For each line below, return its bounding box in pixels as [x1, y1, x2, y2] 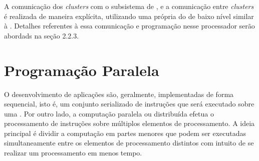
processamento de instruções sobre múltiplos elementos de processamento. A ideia [4, 118, 255, 128]
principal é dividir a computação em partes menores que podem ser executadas [4, 127, 246, 138]
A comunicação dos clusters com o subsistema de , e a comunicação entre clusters [4, 1, 254, 11]
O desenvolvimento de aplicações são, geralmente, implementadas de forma [4, 88, 234, 99]
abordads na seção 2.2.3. [4, 30, 79, 40]
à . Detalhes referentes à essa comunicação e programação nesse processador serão [4, 20, 255, 31]
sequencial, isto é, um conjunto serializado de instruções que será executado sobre [4, 98, 254, 109]
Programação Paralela [4, 59, 159, 80]
